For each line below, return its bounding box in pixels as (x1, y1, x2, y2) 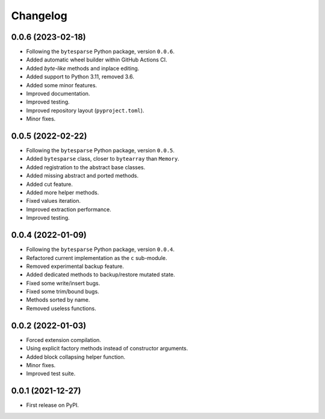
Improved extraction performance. (26, 205, 111, 213)
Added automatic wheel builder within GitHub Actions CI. (26, 56, 168, 63)
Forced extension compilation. (26, 336, 102, 343)
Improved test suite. (26, 370, 76, 377)
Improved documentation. (26, 90, 90, 98)
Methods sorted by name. (26, 296, 90, 303)
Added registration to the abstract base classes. (26, 163, 146, 171)
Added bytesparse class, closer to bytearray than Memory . (26, 155, 180, 163)
